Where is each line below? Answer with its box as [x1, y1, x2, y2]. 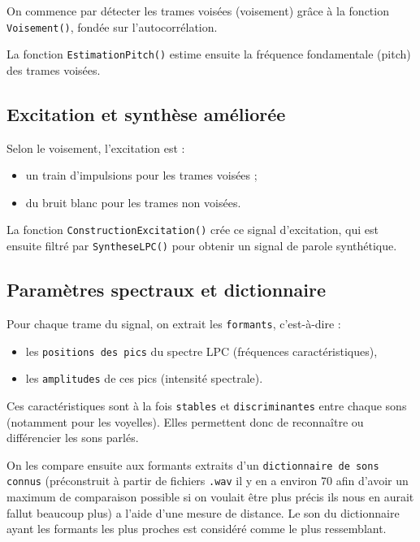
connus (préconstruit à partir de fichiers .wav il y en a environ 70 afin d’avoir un [6, 472, 409, 489]
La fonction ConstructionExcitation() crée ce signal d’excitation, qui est [6, 221, 379, 238]
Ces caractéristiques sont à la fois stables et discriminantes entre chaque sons [6, 397, 407, 414]
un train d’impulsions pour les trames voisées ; [25, 167, 258, 184]
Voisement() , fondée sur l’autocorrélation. [6, 18, 218, 35]
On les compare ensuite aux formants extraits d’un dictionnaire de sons [6, 456, 379, 473]
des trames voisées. [6, 61, 101, 78]
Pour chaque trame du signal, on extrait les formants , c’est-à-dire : [6, 315, 341, 332]
